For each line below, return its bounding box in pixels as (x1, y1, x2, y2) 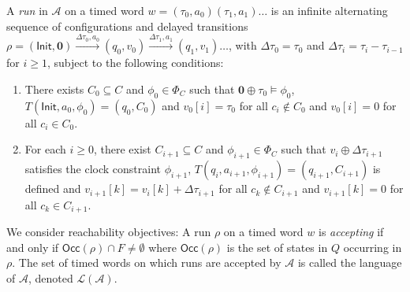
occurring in (343, 238, 402, 255)
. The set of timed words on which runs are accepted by (12, 254, 281, 271)
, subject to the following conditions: (47, 54, 224, 71)
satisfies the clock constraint (24, 161, 162, 177)
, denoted (28, 269, 73, 286)
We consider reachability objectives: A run (6, 224, 211, 240)
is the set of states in (226, 238, 328, 255)
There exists (24, 80, 84, 97)
